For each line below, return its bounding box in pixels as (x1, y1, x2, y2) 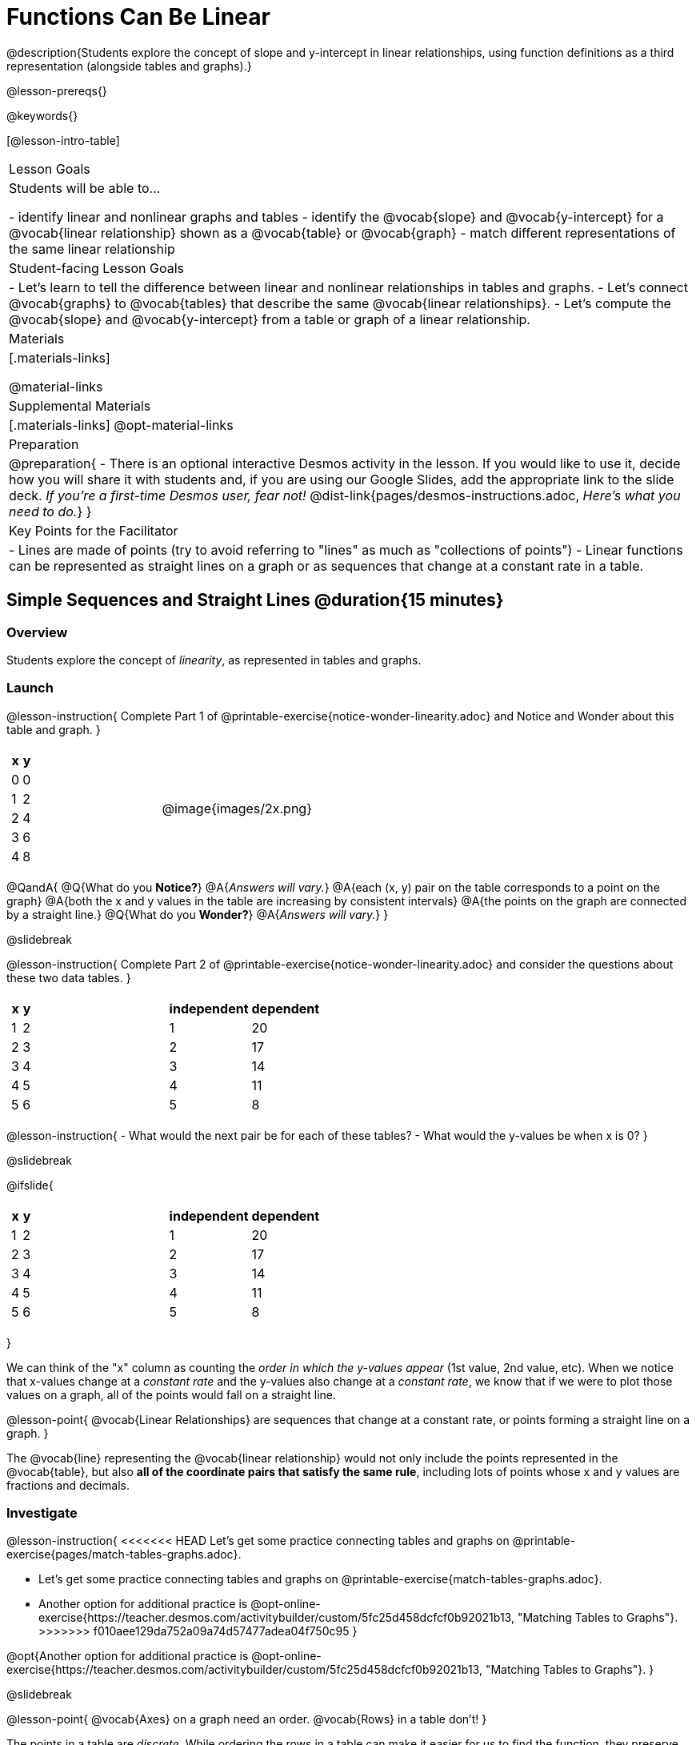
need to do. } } (9, 503, 92, 519)
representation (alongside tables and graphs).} (6, 58, 252, 73)
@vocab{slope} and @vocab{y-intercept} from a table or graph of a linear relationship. (9, 311, 530, 327)
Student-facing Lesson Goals (9, 259, 185, 276)
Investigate (6, 1505, 78, 1522)
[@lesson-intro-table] (6, 133, 120, 147)
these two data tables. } (6, 970, 131, 985)
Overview (6, 624, 68, 640)
